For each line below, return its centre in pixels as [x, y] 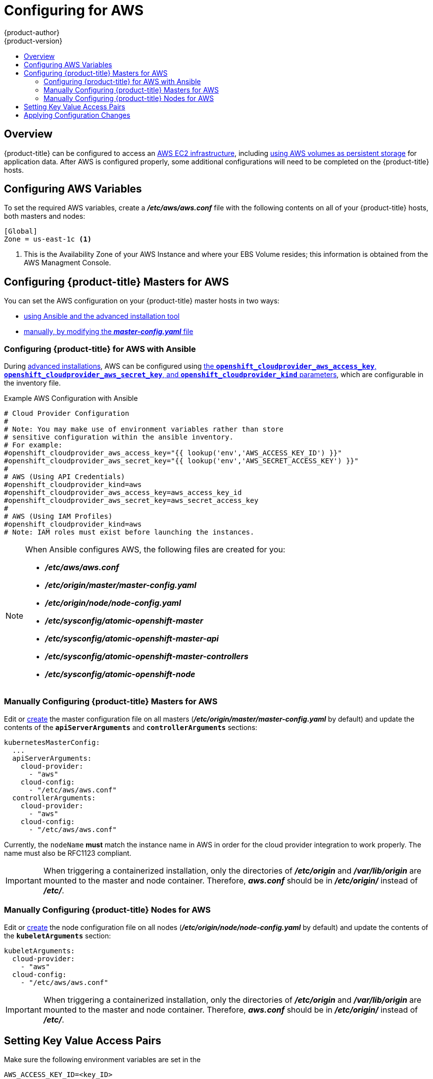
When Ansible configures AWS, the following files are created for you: [155, 550]
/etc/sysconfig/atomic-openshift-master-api [132, 639]
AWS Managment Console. [68, 263]
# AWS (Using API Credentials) [65, 477]
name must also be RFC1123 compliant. [68, 853]
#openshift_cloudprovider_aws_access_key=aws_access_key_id [123, 493]
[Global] [21, 231]
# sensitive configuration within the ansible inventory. [119, 437]
